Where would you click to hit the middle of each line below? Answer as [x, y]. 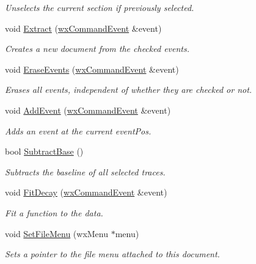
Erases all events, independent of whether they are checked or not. [129, 90]
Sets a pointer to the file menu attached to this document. [112, 254]
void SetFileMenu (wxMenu [57, 233]
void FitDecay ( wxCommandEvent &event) [86, 192]
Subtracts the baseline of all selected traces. [85, 171]
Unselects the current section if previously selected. [100, 7]
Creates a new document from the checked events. [97, 49]
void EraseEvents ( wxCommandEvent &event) [92, 69]
